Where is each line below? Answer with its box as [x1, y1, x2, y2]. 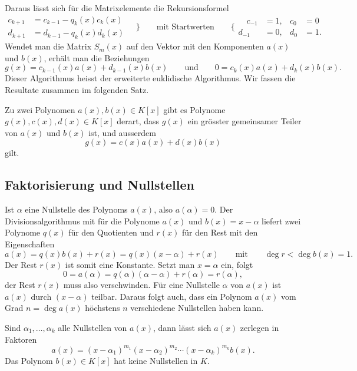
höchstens [85, 302, 120, 314]
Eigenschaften [5, 237, 55, 250]
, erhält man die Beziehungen [44, 51, 150, 64]
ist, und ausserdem [88, 126, 156, 138]
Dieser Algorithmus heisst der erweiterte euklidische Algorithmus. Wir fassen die [5, 72, 296, 84]
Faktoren [5, 333, 37, 345]
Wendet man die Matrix [5, 40, 92, 52]
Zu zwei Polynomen [5, 103, 75, 115]
